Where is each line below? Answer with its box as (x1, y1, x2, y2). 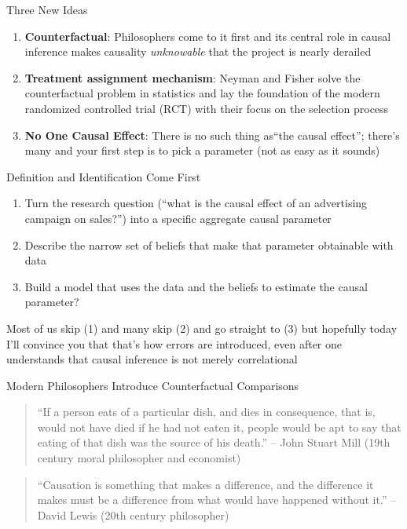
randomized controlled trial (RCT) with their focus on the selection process (24, 100, 389, 116)
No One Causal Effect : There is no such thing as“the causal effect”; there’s (24, 126, 400, 143)
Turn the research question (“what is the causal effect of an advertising (24, 195, 368, 211)
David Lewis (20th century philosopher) (37, 506, 229, 523)
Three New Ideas (6, 2, 88, 17)
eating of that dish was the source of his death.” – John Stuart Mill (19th (37, 434, 390, 451)
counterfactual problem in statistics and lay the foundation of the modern (24, 85, 380, 101)
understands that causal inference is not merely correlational (6, 351, 298, 367)
